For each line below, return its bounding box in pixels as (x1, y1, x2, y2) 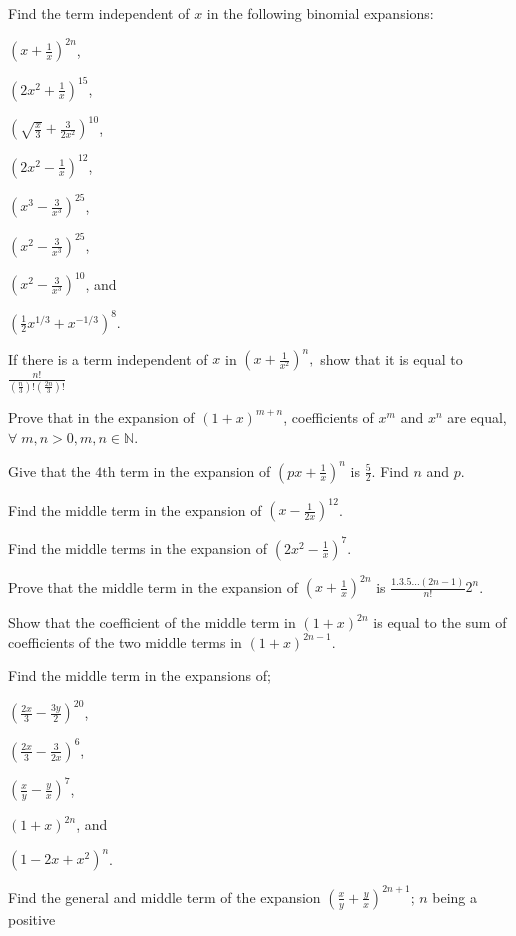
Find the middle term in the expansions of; (8, 665, 271, 686)
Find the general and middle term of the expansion (8, 886, 321, 907)
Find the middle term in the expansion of (8, 499, 262, 520)
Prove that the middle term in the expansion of (8, 576, 299, 597)
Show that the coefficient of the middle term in (8, 612, 296, 633)
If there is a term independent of (8, 348, 208, 369)
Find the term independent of (8, 3, 190, 23)
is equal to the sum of (373, 612, 507, 633)
